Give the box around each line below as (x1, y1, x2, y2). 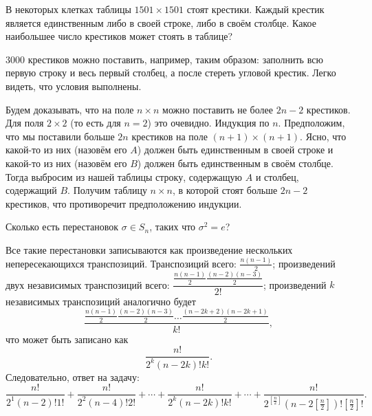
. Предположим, (278, 116, 345, 130)
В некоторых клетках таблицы (6, 2, 131, 16)
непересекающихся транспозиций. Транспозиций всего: (6, 256, 237, 270)
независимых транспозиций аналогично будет (6, 294, 196, 308)
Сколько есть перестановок (6, 219, 119, 234)
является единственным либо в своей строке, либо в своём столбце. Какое (6, 15, 316, 30)
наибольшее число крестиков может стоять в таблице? (6, 29, 233, 43)
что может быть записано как (6, 331, 129, 346)
